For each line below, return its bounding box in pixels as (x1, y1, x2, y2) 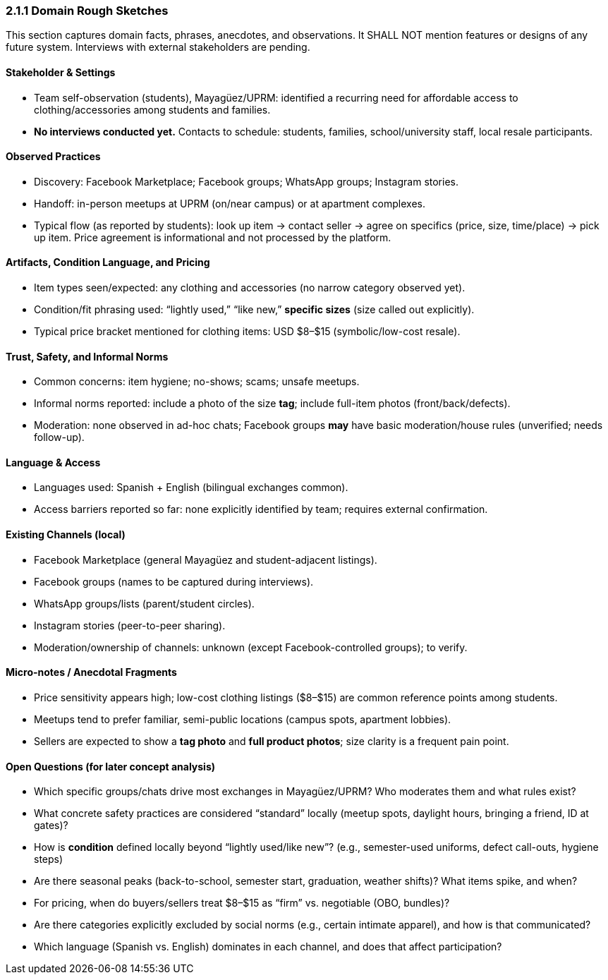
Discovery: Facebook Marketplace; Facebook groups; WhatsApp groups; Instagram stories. (34, 175, 459, 188)
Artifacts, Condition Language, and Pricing (6, 256, 210, 269)
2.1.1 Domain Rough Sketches (6, 4, 169, 18)
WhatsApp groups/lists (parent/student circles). (34, 597, 255, 610)
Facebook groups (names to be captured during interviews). (34, 575, 314, 588)
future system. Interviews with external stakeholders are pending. (6, 41, 310, 54)
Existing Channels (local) (6, 528, 126, 541)
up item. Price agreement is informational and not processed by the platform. (34, 231, 391, 243)
